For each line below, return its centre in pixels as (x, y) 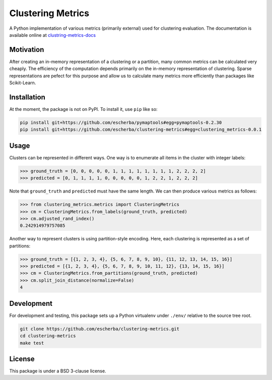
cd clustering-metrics (48, 336)
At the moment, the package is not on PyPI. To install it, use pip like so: (84, 109)
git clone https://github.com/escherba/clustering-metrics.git (100, 329)
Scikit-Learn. (23, 83)
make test (32, 343)
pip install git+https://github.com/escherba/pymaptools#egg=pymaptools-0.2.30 (121, 122)
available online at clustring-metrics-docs (52, 35)
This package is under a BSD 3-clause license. (58, 371)
